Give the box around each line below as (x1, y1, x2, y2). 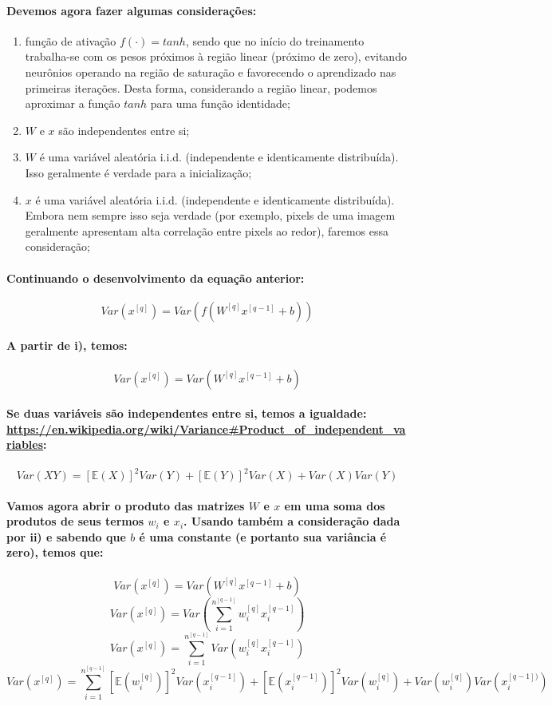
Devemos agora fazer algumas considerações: (6, 2, 257, 18)
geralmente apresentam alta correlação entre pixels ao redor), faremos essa (25, 222, 389, 239)
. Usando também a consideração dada (183, 513, 400, 529)
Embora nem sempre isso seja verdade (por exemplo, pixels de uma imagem (25, 207, 396, 224)
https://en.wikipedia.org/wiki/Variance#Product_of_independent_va (6, 420, 406, 437)
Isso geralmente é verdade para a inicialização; (25, 164, 252, 180)
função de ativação (25, 32, 116, 49)
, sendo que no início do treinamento (185, 32, 365, 49)
